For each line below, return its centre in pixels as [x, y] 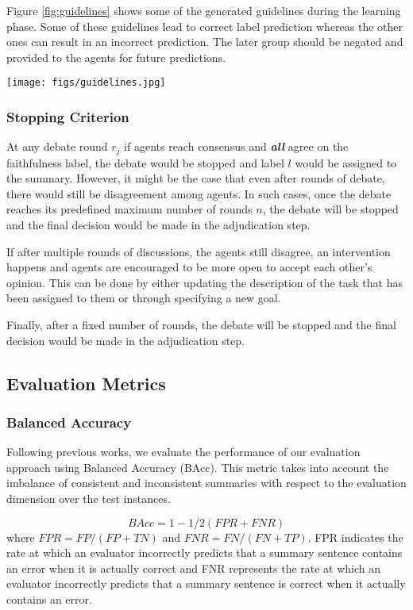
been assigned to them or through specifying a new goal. [144, 298]
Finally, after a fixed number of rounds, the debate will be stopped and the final [201, 325]
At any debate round [57, 146]
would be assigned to [346, 162]
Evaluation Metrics [86, 383]
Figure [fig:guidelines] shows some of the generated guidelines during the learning [204, 10]
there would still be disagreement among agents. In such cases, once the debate [199, 193]
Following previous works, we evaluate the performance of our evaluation [183, 452]
